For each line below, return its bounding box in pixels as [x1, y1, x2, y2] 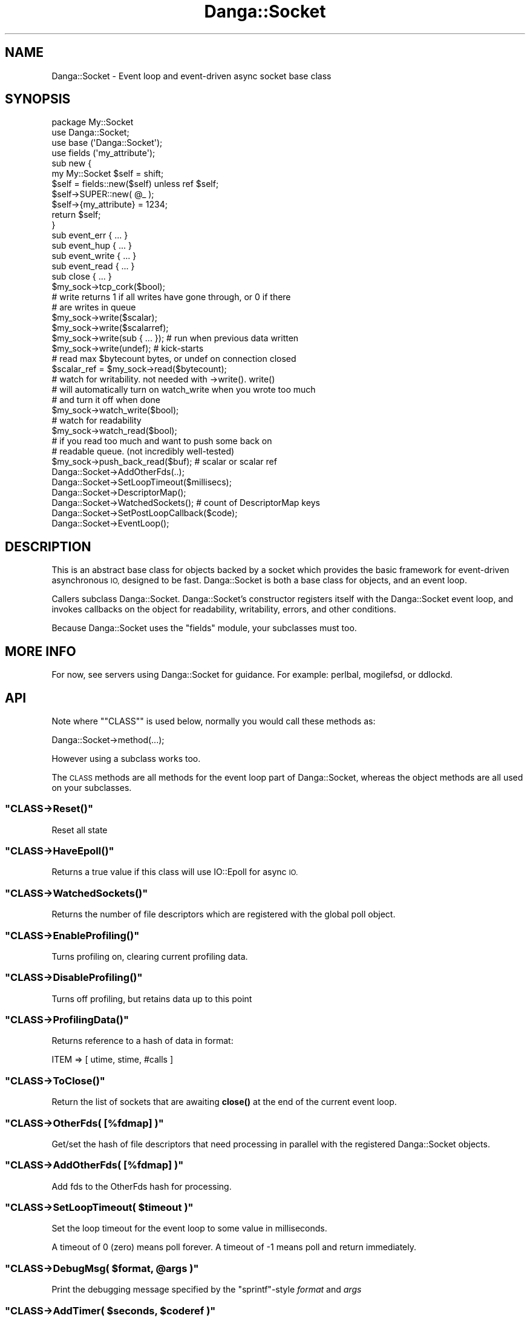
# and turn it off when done [51, 395, 160, 405]
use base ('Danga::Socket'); [51, 137, 163, 148]
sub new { [51, 158, 92, 169]
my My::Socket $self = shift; [51, 168, 164, 179]
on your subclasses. [51, 782, 132, 793]
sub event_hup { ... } [51, 240, 132, 251]
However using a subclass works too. [51, 753, 201, 764]
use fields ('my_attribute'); [51, 148, 155, 159]
